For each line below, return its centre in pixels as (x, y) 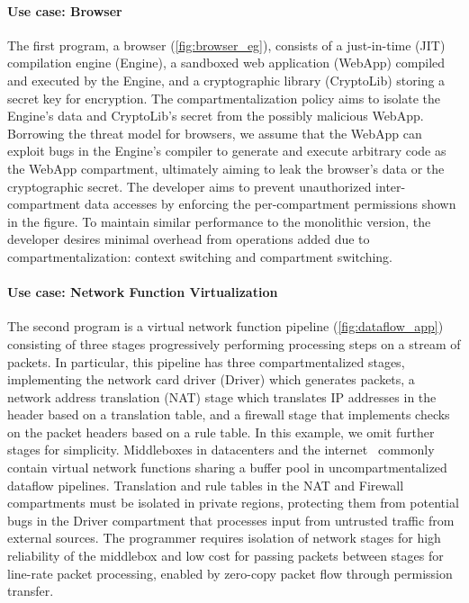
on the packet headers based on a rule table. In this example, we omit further (221, 432)
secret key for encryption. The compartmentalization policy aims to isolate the (224, 98)
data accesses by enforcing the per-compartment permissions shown (270, 204)
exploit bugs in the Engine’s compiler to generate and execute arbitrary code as (227, 151)
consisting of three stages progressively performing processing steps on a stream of (234, 343)
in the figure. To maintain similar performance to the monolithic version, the (219, 221)
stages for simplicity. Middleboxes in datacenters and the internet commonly (221, 450)
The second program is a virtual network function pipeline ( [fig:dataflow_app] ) (225, 326)
